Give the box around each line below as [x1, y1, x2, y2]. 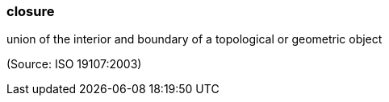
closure [6, 3, 55, 19]
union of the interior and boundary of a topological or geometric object [6, 32, 383, 47]
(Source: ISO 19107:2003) [6, 57, 142, 71]
